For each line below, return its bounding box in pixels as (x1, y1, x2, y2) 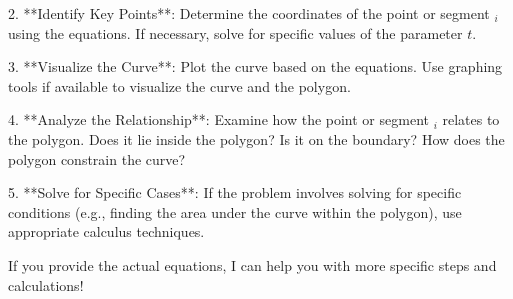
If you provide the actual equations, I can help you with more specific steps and (8, 254, 497, 275)
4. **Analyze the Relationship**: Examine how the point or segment (8, 109, 429, 130)
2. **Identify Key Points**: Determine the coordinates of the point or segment (8, 3, 490, 23)
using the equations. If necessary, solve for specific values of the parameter (8, 22, 463, 43)
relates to (442, 109, 500, 130)
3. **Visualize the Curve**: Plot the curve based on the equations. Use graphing (8, 56, 503, 77)
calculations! (8, 274, 84, 295)
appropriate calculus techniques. (8, 221, 205, 242)
